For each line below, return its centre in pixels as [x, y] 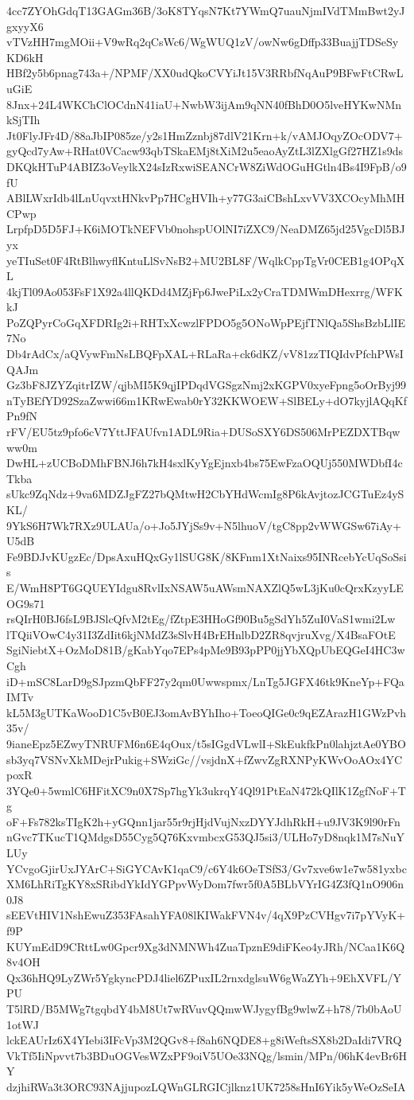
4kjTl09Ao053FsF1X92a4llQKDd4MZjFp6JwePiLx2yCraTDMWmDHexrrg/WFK [205, 291]
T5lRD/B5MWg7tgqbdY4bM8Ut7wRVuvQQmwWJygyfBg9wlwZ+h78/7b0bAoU [204, 1008]
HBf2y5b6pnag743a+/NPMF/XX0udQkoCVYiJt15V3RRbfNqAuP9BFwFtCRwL [205, 73]
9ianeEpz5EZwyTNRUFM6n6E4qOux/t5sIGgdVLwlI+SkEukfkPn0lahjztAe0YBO [206, 743]
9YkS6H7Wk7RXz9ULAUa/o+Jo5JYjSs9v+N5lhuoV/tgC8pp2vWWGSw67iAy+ [204, 525]
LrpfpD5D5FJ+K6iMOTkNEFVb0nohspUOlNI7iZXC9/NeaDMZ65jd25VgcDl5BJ [206, 229]
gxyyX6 [25, 26]
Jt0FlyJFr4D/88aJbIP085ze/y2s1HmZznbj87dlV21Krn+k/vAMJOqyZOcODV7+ [205, 135]
